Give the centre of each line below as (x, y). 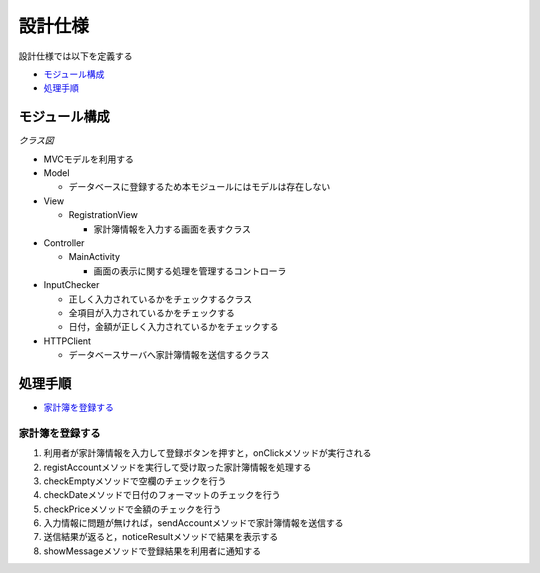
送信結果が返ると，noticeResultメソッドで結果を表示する (161, 537)
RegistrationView (103, 215)
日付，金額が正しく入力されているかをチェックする (173, 327)
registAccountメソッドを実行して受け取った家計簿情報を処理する (177, 467)
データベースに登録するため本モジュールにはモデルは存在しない (199, 187)
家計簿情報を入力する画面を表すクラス (172, 229)
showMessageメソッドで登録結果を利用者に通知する (152, 551)
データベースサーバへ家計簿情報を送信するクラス (169, 355)
